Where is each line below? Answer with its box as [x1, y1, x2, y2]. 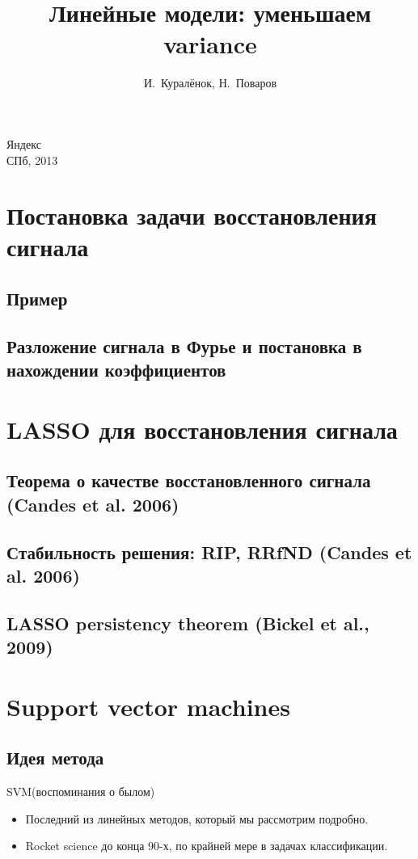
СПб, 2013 [6, 151, 58, 168]
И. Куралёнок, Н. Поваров [143, 74, 277, 91]
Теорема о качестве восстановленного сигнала [6, 468, 371, 493]
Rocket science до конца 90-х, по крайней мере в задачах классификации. [25, 837, 388, 854]
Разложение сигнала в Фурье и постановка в [6, 333, 362, 358]
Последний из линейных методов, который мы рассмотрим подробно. [25, 810, 369, 827]
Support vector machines [6, 689, 290, 722]
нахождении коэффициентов [6, 357, 226, 382]
